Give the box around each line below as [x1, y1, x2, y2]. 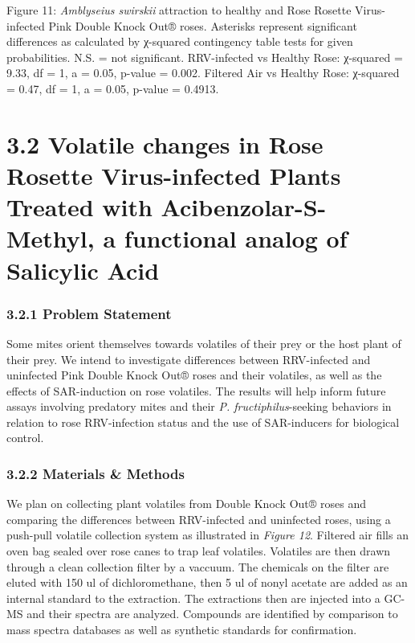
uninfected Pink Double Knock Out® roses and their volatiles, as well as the [6, 367, 382, 383]
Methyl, [6, 222, 95, 255]
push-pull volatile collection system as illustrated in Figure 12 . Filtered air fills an [6, 526, 409, 543]
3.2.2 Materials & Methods [6, 463, 185, 483]
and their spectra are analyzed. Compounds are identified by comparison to [26, 605, 398, 622]
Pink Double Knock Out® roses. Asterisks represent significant [48, 17, 357, 34]
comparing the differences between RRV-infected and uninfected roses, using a [6, 510, 391, 527]
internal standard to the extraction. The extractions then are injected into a [6, 589, 380, 606]
